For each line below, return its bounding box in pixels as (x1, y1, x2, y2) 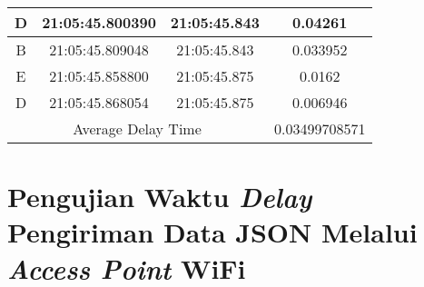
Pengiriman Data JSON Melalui (7, 213, 418, 251)
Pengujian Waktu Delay (7, 178, 312, 216)
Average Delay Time (73, 118, 202, 139)
